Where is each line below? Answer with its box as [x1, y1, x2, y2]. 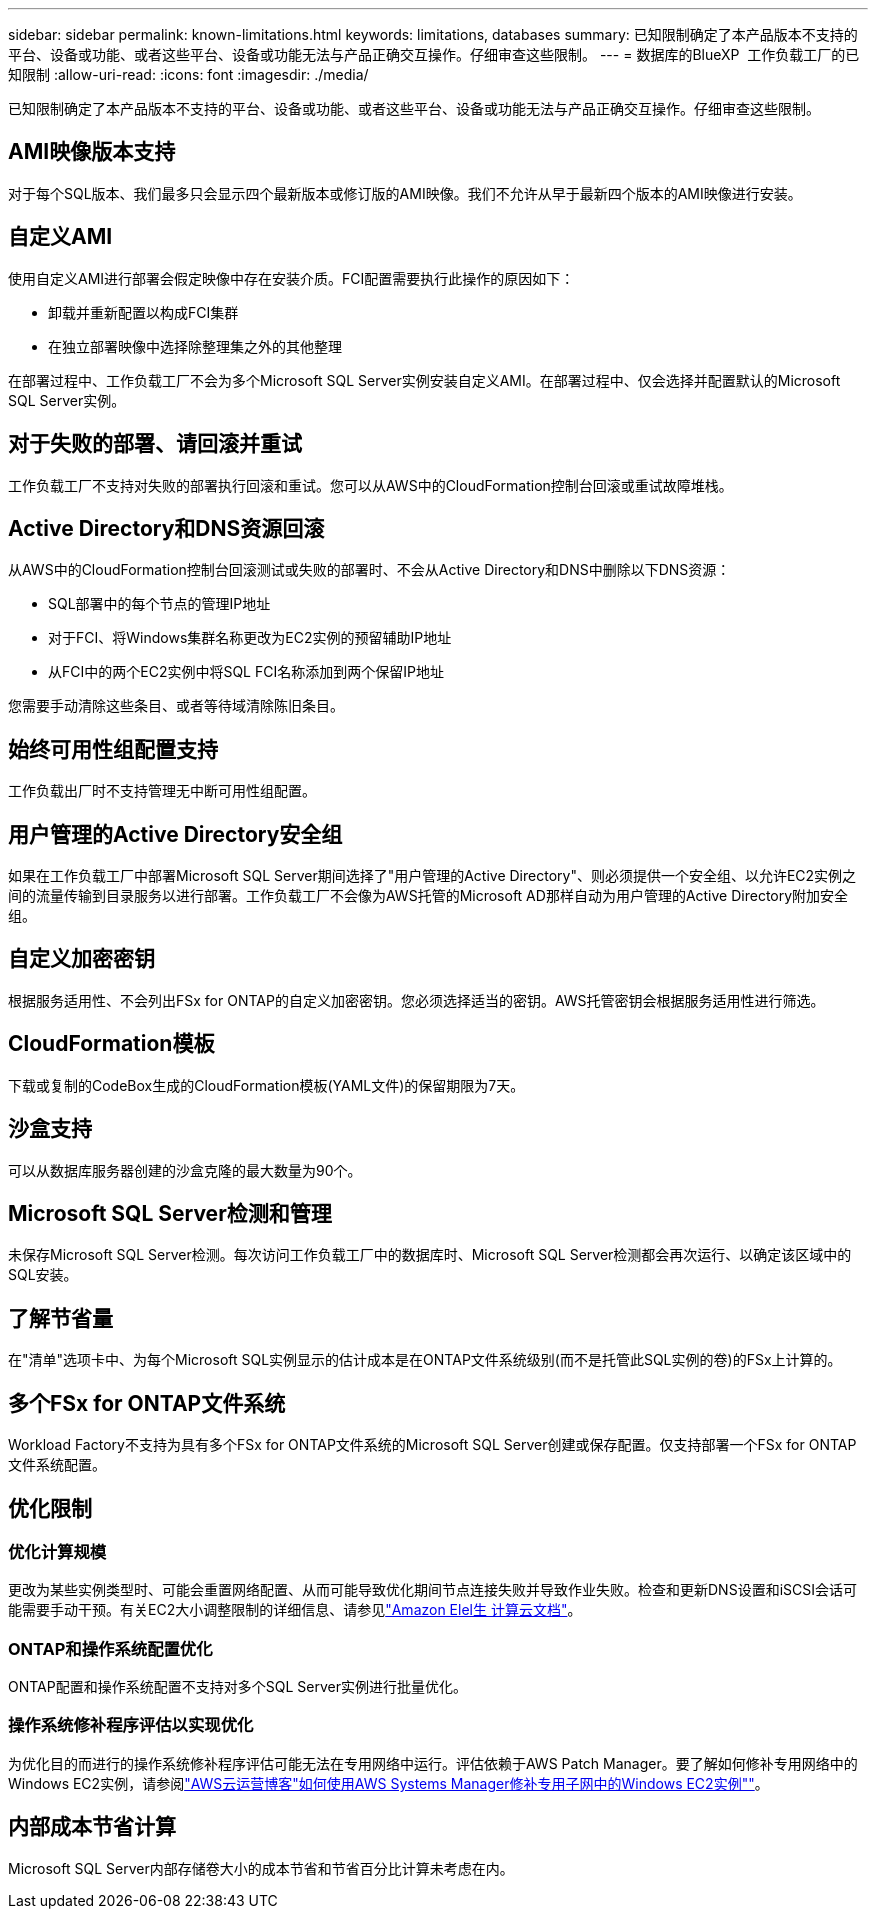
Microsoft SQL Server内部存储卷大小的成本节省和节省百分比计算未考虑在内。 [8, 1859, 514, 1877]
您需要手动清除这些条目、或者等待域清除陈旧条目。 [8, 697, 344, 715]
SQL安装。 [8, 1266, 78, 1284]
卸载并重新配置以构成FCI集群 [48, 303, 239, 321]
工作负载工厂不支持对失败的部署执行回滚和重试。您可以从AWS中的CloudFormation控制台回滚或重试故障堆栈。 [8, 476, 733, 494]
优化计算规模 [8, 1541, 107, 1562]
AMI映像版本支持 [8, 139, 176, 165]
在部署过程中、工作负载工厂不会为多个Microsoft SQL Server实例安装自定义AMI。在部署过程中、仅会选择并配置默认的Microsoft [8, 371, 841, 389]
